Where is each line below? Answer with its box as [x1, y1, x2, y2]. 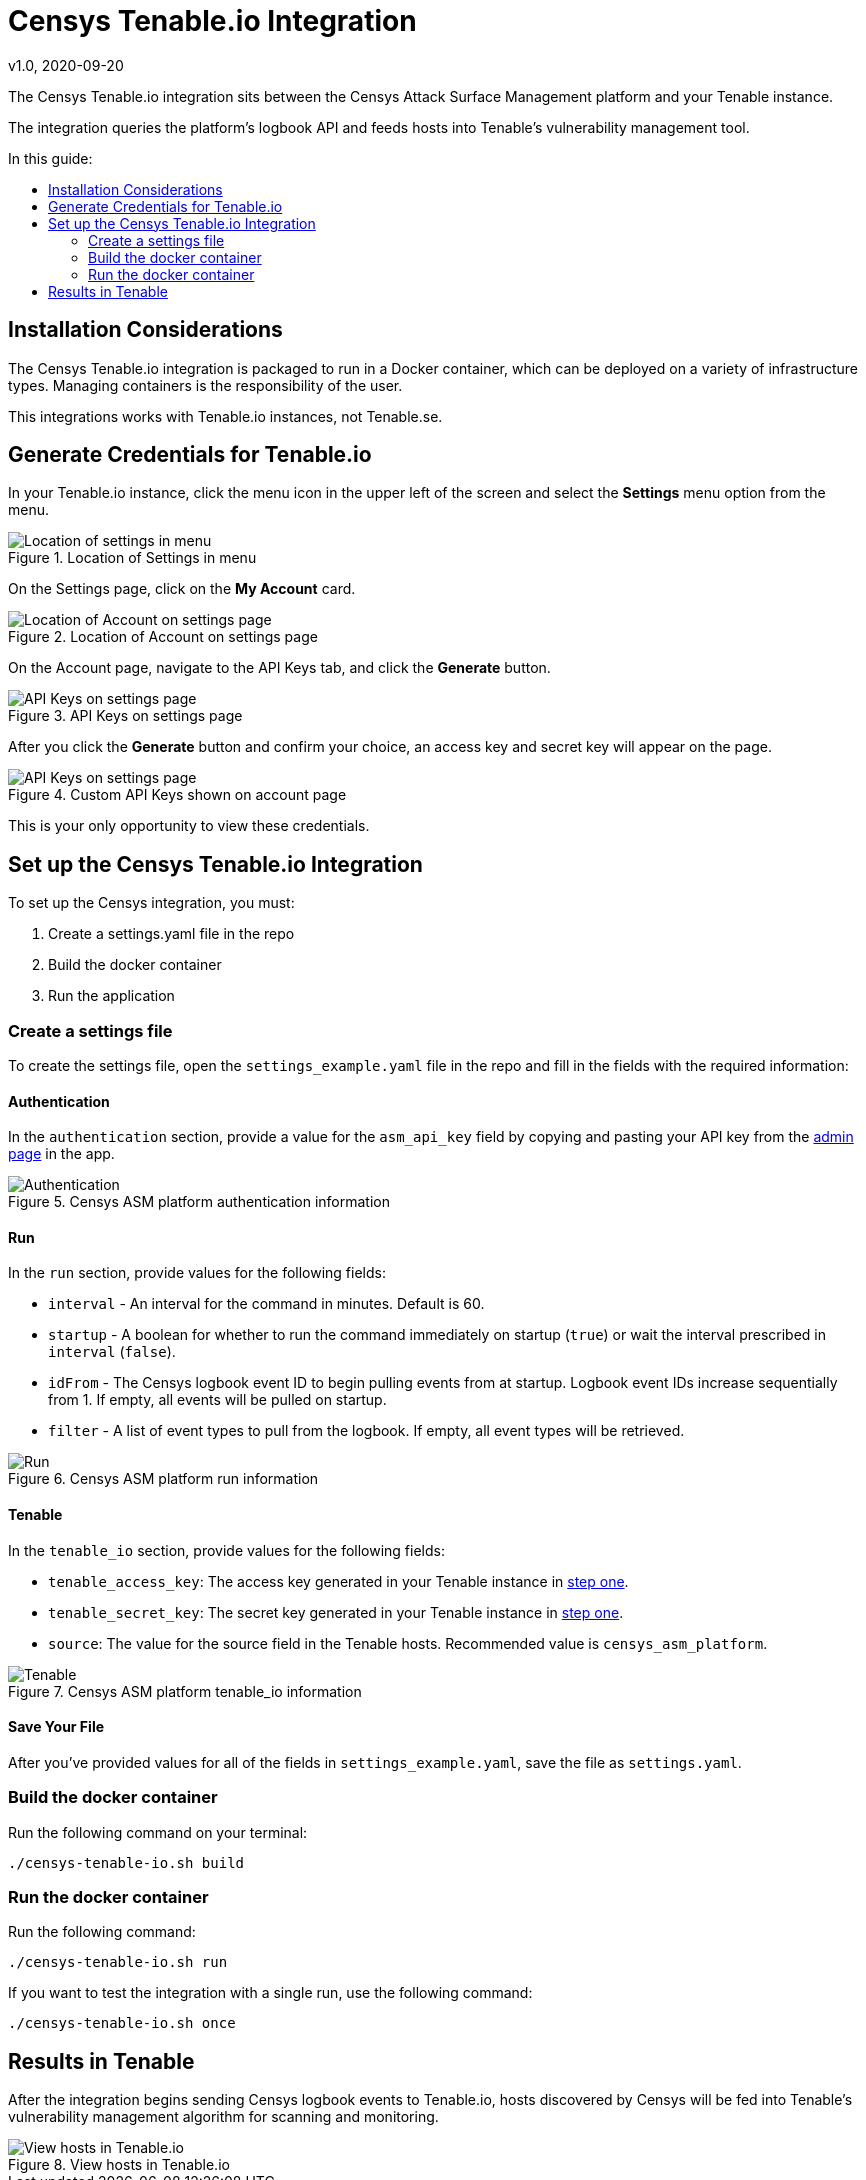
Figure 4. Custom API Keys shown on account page [8, 786, 347, 804]
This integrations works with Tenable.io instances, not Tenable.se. [8, 407, 443, 425]
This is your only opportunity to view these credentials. [8, 817, 370, 835]
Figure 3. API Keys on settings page [8, 707, 243, 725]
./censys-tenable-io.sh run [8, 1954, 228, 1971]
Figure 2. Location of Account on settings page [8, 628, 318, 646]
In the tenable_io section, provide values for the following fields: [8, 1541, 445, 1559]
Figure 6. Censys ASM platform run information [8, 1470, 319, 1488]
